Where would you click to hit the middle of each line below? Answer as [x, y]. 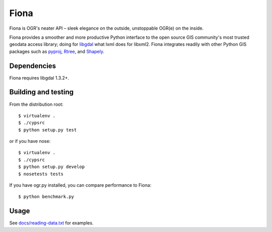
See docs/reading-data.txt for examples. [51, 223]
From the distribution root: [37, 104]
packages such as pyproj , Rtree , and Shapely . [57, 51]
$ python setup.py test [48, 130]
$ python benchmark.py [46, 197]
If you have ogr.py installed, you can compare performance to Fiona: [80, 185]
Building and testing [42, 92]
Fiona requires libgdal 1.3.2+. [39, 78]
